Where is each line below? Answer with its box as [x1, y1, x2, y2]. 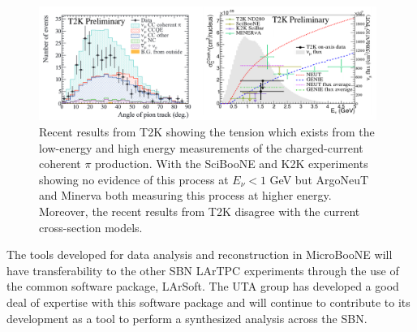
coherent [39, 155, 81, 172]
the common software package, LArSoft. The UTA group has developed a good [6, 278, 399, 295]
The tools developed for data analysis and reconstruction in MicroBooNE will [6, 246, 393, 263]
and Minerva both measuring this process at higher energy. [39, 187, 332, 204]
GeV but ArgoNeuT [269, 170, 369, 188]
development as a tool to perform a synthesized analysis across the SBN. [6, 309, 368, 326]
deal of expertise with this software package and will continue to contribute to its [6, 293, 411, 310]
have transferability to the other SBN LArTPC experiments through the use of [6, 261, 399, 278]
